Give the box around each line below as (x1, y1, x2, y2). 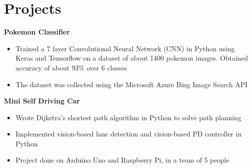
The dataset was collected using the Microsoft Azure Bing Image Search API (15, 79, 248, 89)
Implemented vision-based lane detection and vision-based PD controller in (15, 129, 242, 139)
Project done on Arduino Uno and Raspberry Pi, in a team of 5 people (15, 155, 229, 165)
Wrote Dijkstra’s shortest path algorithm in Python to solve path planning (15, 112, 242, 122)
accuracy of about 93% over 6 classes (15, 62, 127, 72)
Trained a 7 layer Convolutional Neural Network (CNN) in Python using (15, 43, 235, 53)
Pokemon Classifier (4, 27, 70, 37)
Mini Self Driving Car (4, 96, 80, 106)
